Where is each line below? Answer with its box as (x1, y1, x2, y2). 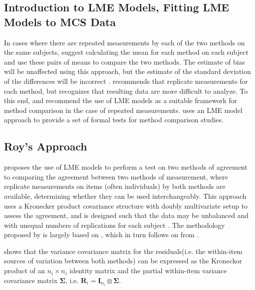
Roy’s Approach (4, 139, 87, 154)
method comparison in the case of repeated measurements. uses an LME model (4, 105, 243, 115)
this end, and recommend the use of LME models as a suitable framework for (4, 95, 237, 106)
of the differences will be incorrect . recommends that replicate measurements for (4, 75, 248, 86)
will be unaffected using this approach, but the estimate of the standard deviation (4, 66, 251, 76)
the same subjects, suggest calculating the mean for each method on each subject (4, 47, 249, 57)
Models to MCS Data (4, 14, 116, 29)
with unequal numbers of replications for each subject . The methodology (4, 219, 225, 230)
